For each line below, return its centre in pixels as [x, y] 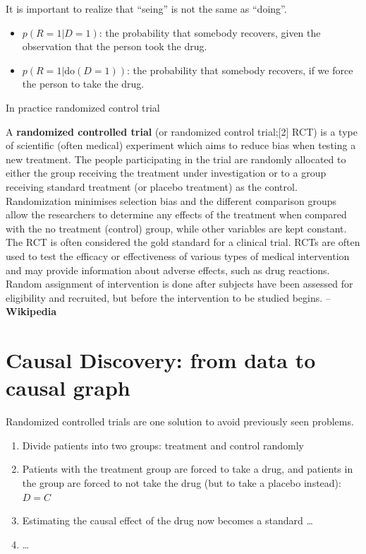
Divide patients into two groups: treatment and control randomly [163, 445]
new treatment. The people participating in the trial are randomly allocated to [176, 159]
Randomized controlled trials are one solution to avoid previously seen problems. [180, 422]
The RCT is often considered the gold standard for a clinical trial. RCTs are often [183, 242]
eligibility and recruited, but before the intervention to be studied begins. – [168, 297]
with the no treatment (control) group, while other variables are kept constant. [176, 228]
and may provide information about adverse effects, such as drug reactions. [168, 270]
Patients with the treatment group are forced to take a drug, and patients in [188, 469]
